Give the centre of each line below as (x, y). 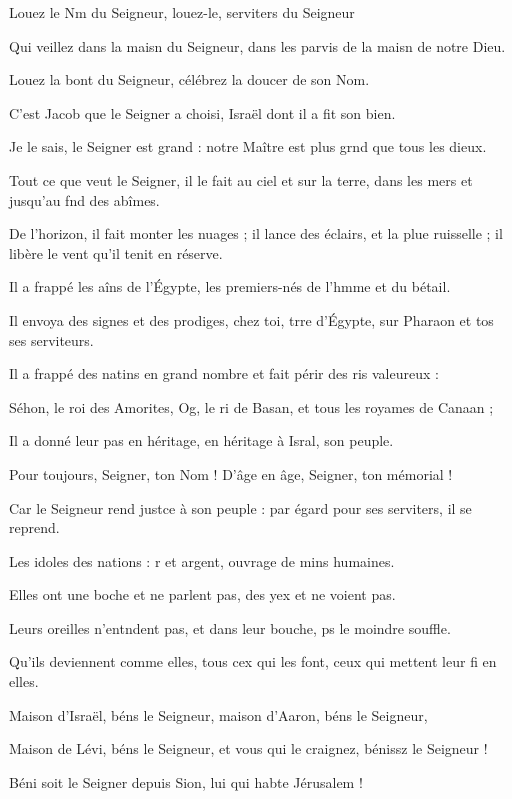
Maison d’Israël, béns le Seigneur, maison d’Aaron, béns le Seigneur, (218, 714)
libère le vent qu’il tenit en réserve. (116, 252)
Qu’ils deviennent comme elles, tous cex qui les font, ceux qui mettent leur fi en (253, 661)
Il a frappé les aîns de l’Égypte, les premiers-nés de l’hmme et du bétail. (230, 286)
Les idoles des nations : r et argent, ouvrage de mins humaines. (202, 560)
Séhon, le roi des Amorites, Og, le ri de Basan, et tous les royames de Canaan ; (251, 406)
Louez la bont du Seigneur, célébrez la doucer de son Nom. (189, 79)
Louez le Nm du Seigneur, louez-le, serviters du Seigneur (182, 12)
